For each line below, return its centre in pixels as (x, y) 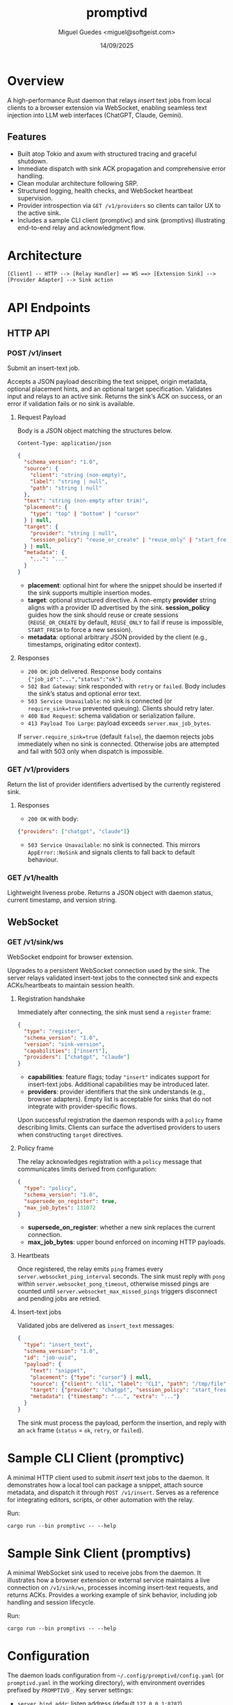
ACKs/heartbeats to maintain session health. (71, 985)
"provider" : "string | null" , (74, 533)
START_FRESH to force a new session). (80, 629)
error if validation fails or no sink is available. (71, 404)
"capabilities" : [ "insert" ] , (66, 1051)
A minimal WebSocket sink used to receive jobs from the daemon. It (104, 1572)
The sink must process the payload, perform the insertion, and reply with (122, 1423)
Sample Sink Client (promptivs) (99, 1554)
